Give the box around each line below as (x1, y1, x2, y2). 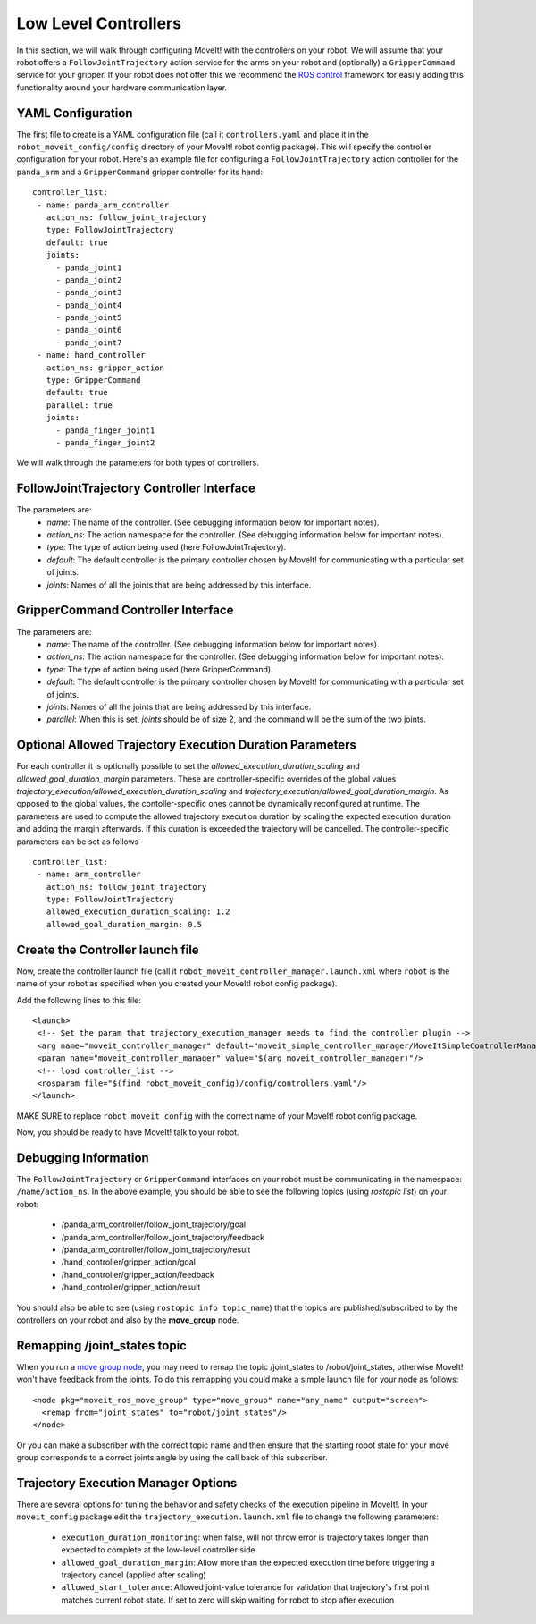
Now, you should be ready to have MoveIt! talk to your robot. (16, 1127, 240, 1138)
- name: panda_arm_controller (37, 199, 170, 210)
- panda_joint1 (55, 262, 122, 273)
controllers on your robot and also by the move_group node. (16, 1315, 239, 1325)
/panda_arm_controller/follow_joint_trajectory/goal (61, 1219, 246, 1230)
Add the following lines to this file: (16, 994, 142, 1005)
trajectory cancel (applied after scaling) (61, 1569, 207, 1580)
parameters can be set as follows (16, 836, 139, 847)
